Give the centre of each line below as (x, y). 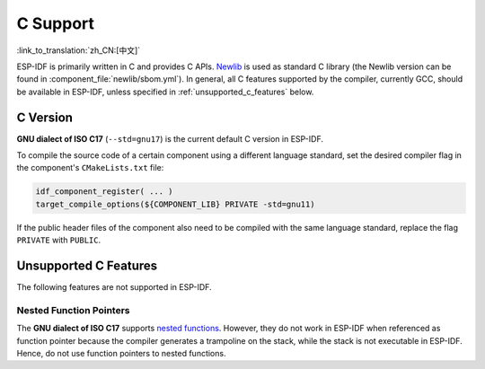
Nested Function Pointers (73, 310)
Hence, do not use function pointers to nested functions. (121, 353)
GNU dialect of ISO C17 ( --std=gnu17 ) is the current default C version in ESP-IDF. (170, 138)
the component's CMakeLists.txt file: (90, 168)
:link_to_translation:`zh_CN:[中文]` (79, 50)
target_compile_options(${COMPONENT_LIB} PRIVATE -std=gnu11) (175, 204)
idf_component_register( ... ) (105, 192)
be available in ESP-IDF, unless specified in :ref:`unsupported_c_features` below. (165, 92)
